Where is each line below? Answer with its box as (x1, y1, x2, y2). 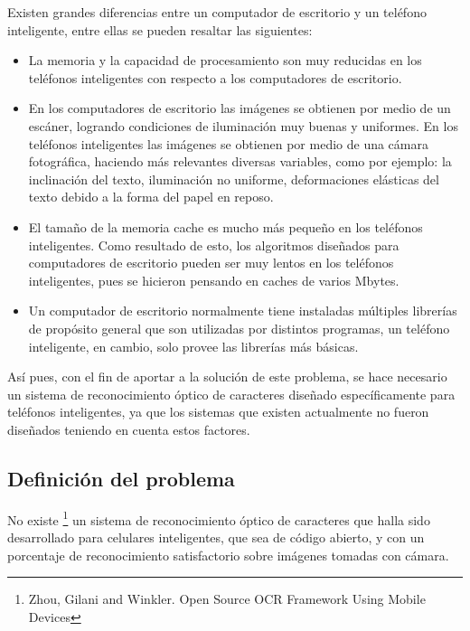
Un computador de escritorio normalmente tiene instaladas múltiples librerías (28, 301, 457, 320)
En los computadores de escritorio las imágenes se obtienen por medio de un (28, 99, 451, 118)
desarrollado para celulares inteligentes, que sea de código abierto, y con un (7, 527, 425, 546)
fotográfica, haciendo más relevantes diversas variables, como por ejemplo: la (28, 152, 452, 171)
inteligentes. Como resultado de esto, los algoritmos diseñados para (28, 235, 399, 254)
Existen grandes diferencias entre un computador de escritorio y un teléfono (7, 3, 427, 21)
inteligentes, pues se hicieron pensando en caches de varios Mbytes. (28, 270, 399, 289)
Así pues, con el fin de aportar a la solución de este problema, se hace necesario (7, 367, 447, 386)
